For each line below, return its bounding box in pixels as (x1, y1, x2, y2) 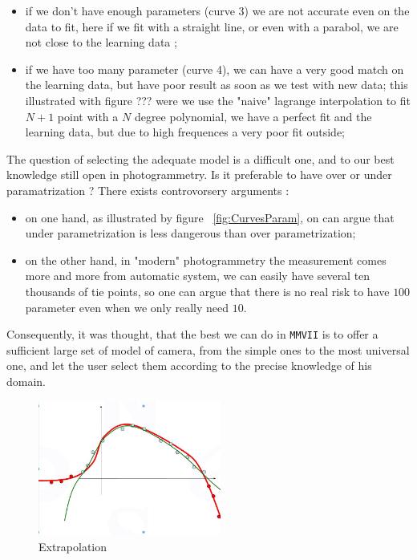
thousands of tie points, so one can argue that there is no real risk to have (25, 282, 390, 299)
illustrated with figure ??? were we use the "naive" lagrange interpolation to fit (25, 91, 411, 108)
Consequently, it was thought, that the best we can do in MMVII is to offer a (6, 326, 379, 343)
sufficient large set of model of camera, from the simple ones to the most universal (6, 341, 410, 358)
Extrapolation (38, 538, 107, 554)
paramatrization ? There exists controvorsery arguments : (6, 181, 289, 198)
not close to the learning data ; (25, 34, 177, 51)
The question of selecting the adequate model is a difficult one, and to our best (6, 150, 395, 167)
